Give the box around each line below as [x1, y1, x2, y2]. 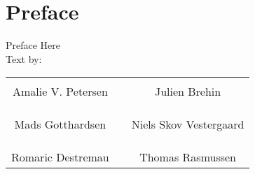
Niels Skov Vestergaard [131, 116, 244, 133]
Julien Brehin [154, 83, 221, 100]
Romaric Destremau [11, 149, 109, 166]
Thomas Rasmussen [139, 149, 237, 166]
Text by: [6, 51, 42, 66]
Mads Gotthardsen [14, 116, 106, 133]
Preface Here [6, 38, 61, 52]
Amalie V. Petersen [12, 83, 108, 100]
